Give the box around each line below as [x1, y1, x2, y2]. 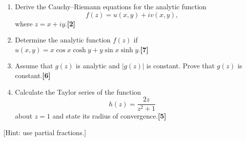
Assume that [15, 60, 53, 71]
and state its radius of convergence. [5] [52, 111, 166, 121]
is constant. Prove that [146, 60, 215, 71]
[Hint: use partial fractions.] [3, 127, 86, 137]
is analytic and [76, 60, 120, 71]
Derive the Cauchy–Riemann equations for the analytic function [15, 1, 206, 11]
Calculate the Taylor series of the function [15, 86, 141, 97]
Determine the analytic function [15, 35, 111, 45]
